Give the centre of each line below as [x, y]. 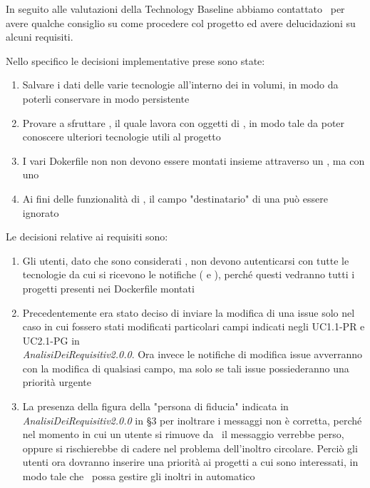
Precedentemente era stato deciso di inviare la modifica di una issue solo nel [189, 312]
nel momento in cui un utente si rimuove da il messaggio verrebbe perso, [183, 434]
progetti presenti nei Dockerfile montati [108, 288]
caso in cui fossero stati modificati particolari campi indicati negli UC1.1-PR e [194, 326]
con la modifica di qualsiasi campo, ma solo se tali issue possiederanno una [186, 368]
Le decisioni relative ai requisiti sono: [87, 237]
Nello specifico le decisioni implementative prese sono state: [135, 60]
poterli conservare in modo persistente [106, 98]
